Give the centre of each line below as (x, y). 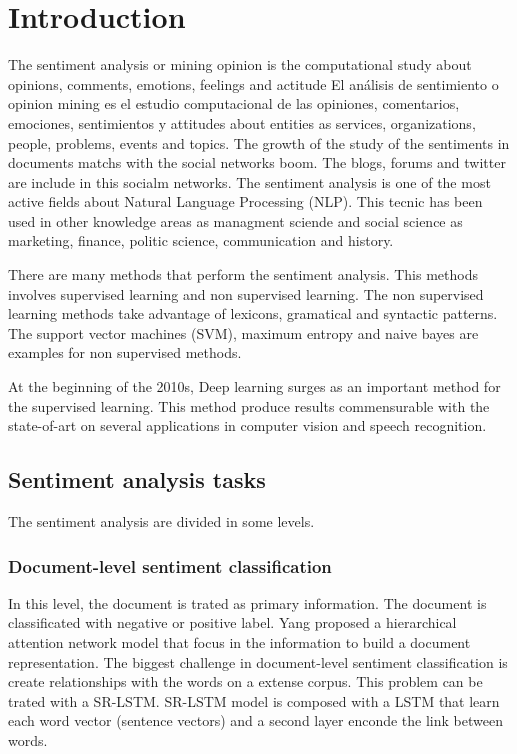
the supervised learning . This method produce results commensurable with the (249, 405)
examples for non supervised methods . (125, 352)
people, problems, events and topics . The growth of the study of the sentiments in (259, 142)
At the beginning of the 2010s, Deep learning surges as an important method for (254, 386)
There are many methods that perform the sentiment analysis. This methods (243, 274)
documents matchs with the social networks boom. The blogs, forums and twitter (257, 162)
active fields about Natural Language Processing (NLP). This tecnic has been (245, 201)
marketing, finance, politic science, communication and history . (201, 240)
